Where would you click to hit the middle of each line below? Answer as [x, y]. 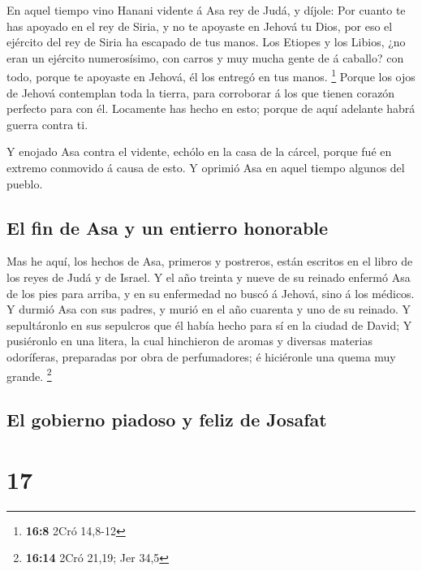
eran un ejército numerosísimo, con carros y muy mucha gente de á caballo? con [205, 57]
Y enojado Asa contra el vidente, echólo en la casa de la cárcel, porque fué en [199, 151]
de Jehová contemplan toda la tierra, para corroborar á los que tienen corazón [201, 92]
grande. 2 [29, 374]
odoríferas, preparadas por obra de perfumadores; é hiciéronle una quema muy [201, 356]
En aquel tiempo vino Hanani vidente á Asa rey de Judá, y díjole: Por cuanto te [206, 10]
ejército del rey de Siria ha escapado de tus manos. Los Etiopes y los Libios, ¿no [206, 42]
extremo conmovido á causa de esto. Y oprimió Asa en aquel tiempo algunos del [206, 167]
